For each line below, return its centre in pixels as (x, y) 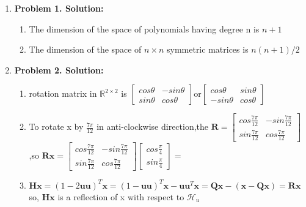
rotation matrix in (63, 93)
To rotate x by (56, 126)
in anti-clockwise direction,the (153, 126)
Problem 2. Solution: (59, 70)
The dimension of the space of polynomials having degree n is (144, 28)
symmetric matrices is (207, 49)
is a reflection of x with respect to (121, 196)
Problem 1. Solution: (59, 8)
